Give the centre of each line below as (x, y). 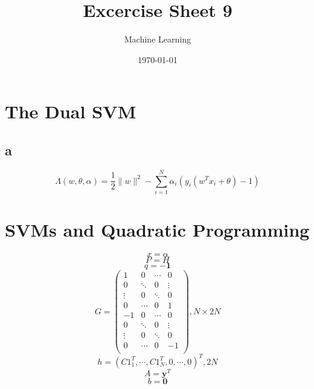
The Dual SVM (71, 111)
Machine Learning (158, 39)
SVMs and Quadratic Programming (157, 230)
